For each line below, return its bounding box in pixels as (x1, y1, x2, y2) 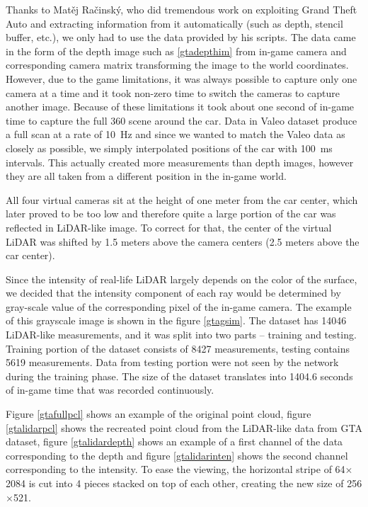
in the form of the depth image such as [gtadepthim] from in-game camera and (6, 43, 347, 58)
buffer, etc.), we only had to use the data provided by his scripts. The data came (6, 30, 356, 45)
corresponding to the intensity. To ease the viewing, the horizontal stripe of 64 (6, 462, 345, 477)
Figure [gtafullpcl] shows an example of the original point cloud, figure (6, 406, 311, 421)
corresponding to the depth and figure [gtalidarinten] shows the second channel (6, 448, 348, 462)
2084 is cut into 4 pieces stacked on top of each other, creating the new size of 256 (6, 476, 362, 490)
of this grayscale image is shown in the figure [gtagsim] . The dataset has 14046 (6, 313, 347, 328)
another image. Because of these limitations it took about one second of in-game (6, 99, 355, 114)
